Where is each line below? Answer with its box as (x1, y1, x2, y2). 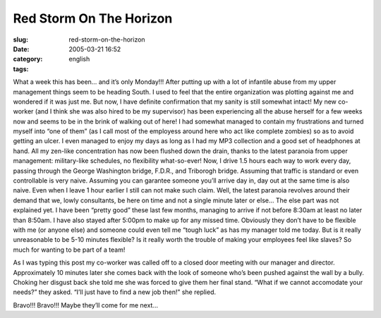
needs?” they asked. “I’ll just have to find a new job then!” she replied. (13, 288, 217, 296)
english (68, 55, 90, 63)
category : (13, 55, 43, 63)
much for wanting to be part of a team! (13, 245, 126, 254)
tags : (13, 64, 29, 73)
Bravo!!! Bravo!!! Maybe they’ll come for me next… (13, 300, 159, 310)
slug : (13, 35, 28, 44)
